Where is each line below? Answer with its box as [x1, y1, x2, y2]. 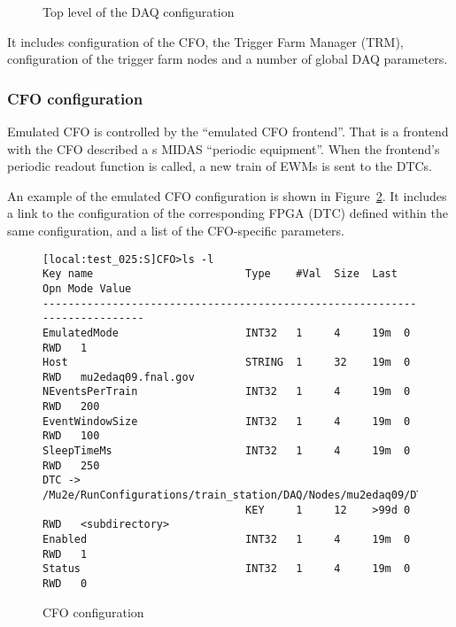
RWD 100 [43, 430, 100, 443]
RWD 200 [43, 400, 100, 414]
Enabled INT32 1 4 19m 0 [43, 533, 411, 546]
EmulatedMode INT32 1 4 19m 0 [43, 326, 411, 339]
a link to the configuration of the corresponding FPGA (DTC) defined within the [7, 204, 448, 222]
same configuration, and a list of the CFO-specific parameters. [7, 221, 344, 239]
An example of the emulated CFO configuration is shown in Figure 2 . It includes [7, 186, 447, 205]
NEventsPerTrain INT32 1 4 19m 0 [43, 385, 411, 399]
